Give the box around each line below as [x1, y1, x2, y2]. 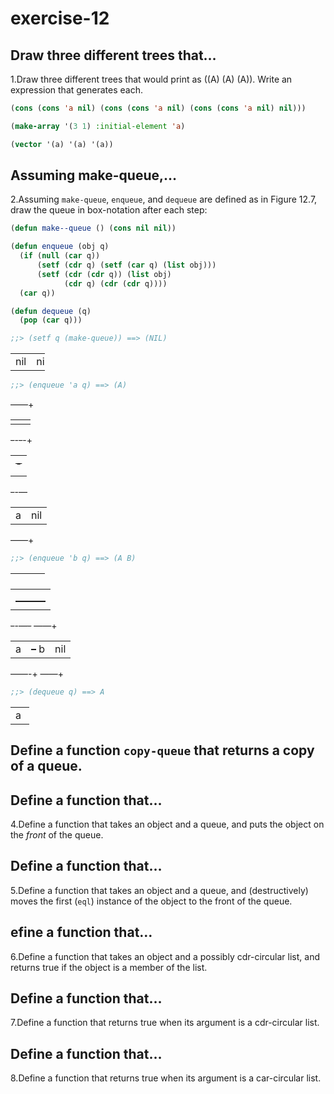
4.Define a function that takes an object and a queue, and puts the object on [10, 818, 325, 831]
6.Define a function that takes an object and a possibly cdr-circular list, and [10, 950, 320, 962]
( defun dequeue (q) [10, 306, 92, 316]
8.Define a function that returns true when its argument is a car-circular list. [10, 1072, 322, 1084]
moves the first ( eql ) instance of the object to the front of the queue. [10, 895, 293, 907]
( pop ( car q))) [19, 315, 83, 326]
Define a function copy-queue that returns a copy [10, 742, 315, 759]
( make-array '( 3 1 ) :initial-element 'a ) [10, 121, 186, 131]
